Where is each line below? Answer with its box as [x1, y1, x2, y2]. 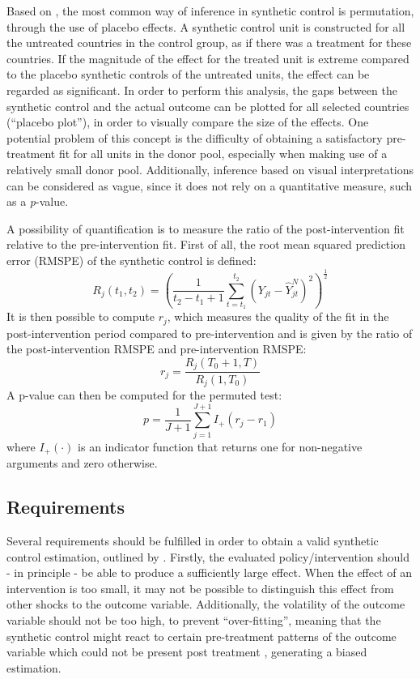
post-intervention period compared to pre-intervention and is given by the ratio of [6, 324, 413, 341]
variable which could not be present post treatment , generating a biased [6, 643, 367, 660]
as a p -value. [6, 193, 69, 210]
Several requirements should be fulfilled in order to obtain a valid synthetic [6, 532, 379, 549]
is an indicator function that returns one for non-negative [78, 438, 363, 455]
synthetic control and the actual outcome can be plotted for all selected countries [6, 97, 409, 114]
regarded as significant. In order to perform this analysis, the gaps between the [6, 81, 397, 98]
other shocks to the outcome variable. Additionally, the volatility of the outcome [6, 596, 405, 613]
